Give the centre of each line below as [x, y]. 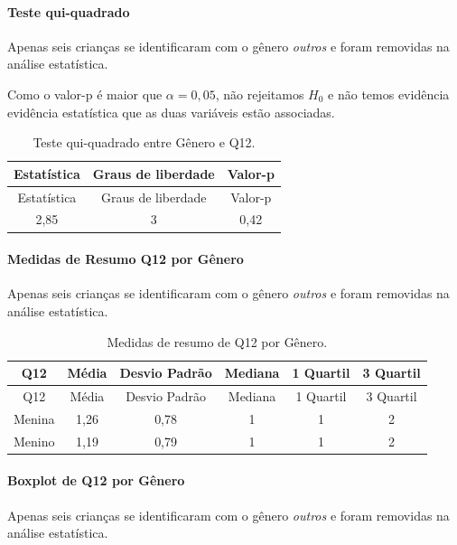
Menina [34, 418]
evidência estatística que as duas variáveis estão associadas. [171, 112]
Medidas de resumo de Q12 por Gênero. [217, 341]
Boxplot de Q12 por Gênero [96, 480]
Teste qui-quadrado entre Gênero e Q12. [144, 142]
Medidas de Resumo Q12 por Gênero [126, 259]
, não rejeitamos [260, 94]
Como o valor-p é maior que [85, 94]
